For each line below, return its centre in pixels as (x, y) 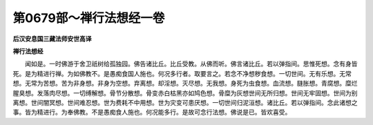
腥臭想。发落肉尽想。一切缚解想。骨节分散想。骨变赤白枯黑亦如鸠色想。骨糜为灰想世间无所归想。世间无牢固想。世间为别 (185, 93)
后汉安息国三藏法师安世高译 (52, 39)
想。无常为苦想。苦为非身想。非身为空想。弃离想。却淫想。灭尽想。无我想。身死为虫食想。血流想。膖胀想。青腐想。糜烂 (185, 84)
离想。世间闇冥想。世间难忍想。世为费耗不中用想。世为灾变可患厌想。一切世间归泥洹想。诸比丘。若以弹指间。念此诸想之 (185, 102)
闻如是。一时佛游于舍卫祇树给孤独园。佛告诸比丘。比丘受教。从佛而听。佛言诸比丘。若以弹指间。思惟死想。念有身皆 (191, 64)
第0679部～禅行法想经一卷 (89, 18)
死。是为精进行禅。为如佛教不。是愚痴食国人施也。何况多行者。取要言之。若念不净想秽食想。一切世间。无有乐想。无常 (182, 73)
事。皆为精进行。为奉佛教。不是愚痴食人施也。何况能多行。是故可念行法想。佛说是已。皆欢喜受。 (152, 112)
